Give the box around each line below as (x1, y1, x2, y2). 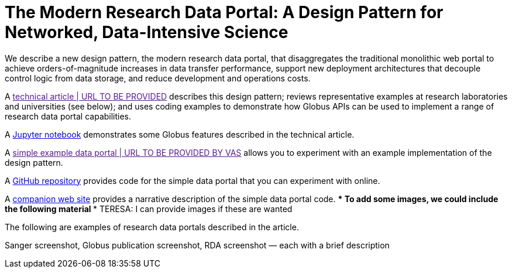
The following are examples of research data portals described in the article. (5, 221, 299, 232)
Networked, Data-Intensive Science (5, 22, 288, 42)
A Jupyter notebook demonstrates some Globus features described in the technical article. (5, 129, 355, 139)
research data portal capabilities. (5, 111, 132, 121)
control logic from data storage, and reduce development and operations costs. (5, 73, 311, 83)
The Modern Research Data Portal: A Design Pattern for (5, 2, 444, 22)
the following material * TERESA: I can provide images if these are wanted (5, 203, 293, 214)
